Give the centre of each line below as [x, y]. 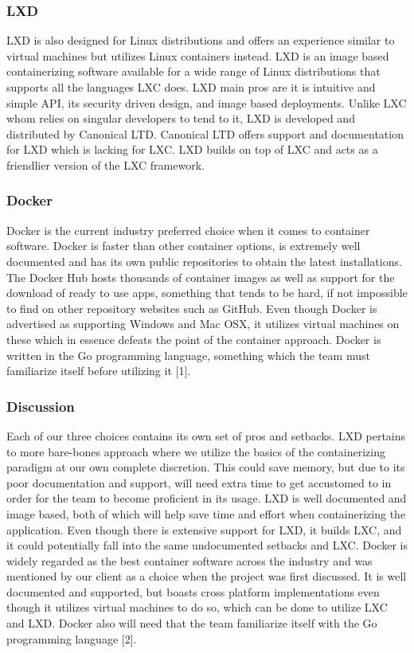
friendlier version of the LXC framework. [105, 164]
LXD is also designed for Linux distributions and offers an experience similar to [201, 40]
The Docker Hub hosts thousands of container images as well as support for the [201, 277]
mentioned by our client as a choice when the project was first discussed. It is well [207, 576]
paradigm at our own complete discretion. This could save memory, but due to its [206, 467]
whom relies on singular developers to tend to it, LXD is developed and [181, 118]
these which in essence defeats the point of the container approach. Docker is [194, 339]
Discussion [41, 406]
